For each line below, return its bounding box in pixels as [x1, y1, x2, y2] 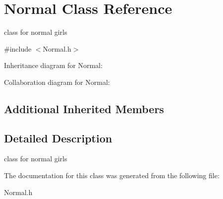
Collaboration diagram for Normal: [4, 76, 110, 87]
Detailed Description [4, 130, 112, 145]
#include [4, 43, 32, 54]
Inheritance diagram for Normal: [4, 60, 103, 70]
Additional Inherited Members [4, 101, 164, 116]
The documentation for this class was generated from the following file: [4, 170, 220, 181]
